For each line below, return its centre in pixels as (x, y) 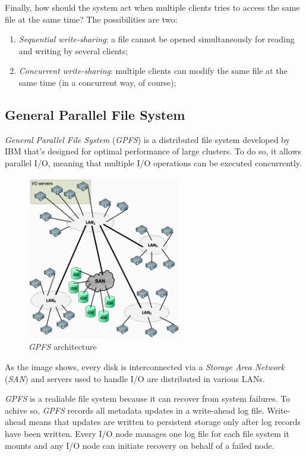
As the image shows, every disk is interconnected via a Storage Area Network (145, 367)
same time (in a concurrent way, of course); (97, 82)
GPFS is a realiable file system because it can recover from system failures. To (148, 398)
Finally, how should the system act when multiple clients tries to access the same (152, 7)
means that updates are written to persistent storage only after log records (165, 422)
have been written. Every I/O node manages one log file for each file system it (147, 434)
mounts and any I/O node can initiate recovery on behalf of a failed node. (140, 445)
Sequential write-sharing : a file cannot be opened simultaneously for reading (157, 39)
